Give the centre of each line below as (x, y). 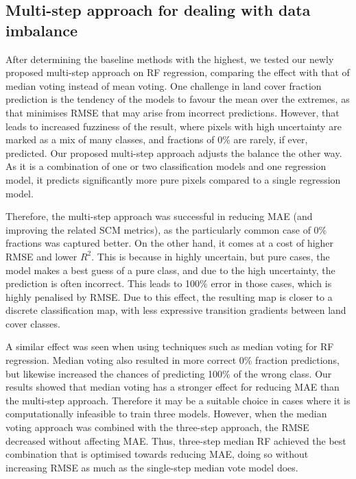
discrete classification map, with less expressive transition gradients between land (176, 310)
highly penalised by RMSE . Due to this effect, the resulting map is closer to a (169, 296)
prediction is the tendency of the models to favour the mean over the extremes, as (178, 99)
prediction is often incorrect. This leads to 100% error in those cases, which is (169, 283)
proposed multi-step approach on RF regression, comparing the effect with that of (178, 72)
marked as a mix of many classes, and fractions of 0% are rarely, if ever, (157, 139)
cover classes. (33, 323)
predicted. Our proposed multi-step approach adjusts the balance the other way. (174, 152)
